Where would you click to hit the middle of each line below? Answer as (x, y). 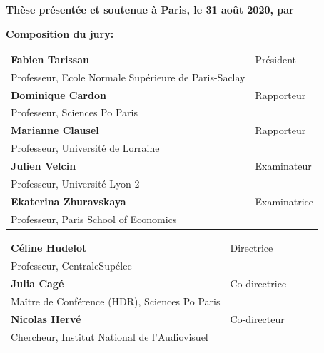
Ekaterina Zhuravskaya (69, 201)
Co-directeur (257, 318)
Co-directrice (258, 283)
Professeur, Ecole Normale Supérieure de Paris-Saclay (128, 77)
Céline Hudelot (49, 248)
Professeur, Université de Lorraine (85, 148)
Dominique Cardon (59, 94)
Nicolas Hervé (46, 318)
